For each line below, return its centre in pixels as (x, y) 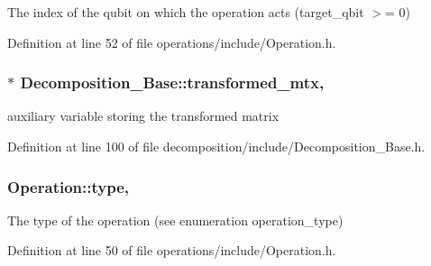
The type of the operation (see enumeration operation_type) (175, 220)
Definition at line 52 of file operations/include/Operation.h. (172, 42)
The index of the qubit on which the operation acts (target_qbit (186, 12)
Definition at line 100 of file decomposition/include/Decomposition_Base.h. (216, 146)
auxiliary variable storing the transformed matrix (143, 116)
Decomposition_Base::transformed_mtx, (172, 83)
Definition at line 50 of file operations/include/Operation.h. (172, 250)
